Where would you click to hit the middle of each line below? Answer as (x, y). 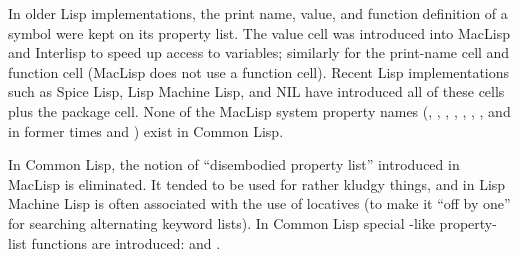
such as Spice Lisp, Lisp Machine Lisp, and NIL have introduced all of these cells (256, 91)
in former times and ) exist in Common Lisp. (146, 130)
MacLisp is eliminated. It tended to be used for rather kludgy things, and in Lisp (257, 183)
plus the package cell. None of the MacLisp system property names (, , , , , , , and (259, 110)
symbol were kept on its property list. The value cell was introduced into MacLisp (259, 32)
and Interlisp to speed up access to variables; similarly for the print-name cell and (259, 52)
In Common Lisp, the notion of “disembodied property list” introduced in (234, 164)
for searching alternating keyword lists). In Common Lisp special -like (221, 222)
